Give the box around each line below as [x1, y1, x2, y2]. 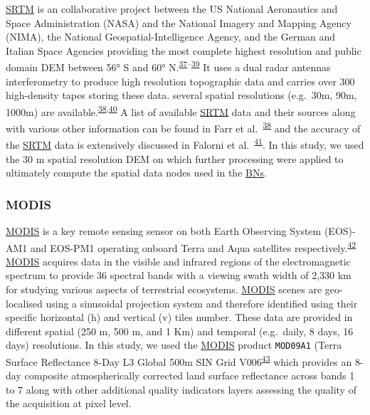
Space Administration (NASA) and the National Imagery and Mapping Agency [6, 15, 351, 30]
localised [6, 295, 43, 310]
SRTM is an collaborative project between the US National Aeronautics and [6, 1, 338, 16]
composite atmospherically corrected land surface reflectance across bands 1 [24, 368, 355, 383]
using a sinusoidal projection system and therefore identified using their [46, 295, 358, 310]
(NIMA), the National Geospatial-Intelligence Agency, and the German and [6, 29, 336, 44]
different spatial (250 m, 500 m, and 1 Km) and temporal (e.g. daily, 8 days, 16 [6, 323, 354, 338]
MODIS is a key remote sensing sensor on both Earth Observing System [6, 223, 322, 238]
